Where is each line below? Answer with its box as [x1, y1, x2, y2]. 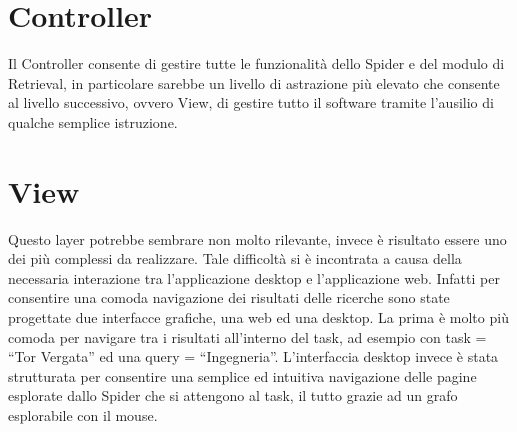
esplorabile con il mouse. [8, 404, 158, 425]
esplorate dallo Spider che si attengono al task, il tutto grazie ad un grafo [8, 385, 458, 406]
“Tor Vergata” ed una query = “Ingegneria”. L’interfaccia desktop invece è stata [8, 346, 499, 367]
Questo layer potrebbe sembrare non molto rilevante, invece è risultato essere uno [8, 228, 507, 249]
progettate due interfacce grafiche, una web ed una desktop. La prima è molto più [8, 307, 509, 327]
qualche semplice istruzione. [8, 111, 178, 132]
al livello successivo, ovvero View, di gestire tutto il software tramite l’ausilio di [8, 92, 494, 113]
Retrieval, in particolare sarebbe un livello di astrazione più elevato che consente [8, 72, 500, 93]
